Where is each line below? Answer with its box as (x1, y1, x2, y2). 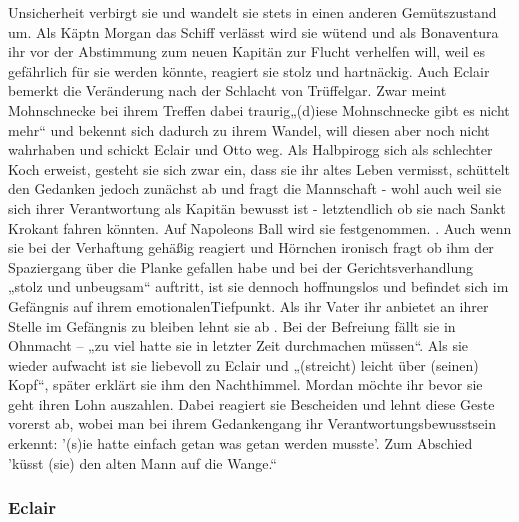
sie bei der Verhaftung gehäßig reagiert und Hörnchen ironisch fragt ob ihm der (8, 237, 494, 258)
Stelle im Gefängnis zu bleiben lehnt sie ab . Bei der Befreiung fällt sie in (8, 315, 456, 336)
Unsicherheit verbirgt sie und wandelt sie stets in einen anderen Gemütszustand (8, 2, 497, 22)
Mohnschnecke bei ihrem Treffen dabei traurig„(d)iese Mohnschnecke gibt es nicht (8, 99, 510, 120)
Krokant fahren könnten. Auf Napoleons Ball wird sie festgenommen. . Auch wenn (8, 217, 512, 238)
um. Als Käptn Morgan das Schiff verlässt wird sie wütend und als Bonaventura (8, 21, 499, 42)
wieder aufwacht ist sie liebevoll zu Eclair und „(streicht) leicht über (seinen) (8, 354, 479, 375)
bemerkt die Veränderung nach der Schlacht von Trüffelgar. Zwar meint (8, 80, 447, 101)
